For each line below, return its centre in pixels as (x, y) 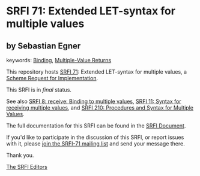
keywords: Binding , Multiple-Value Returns (59, 60)
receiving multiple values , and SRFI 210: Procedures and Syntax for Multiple (100, 108)
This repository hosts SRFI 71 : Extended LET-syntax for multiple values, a (97, 72)
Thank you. (20, 155)
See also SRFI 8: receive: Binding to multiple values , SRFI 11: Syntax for (94, 101)
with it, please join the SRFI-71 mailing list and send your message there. (95, 144)
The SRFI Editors (27, 167)
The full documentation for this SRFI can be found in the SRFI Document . (96, 126)
